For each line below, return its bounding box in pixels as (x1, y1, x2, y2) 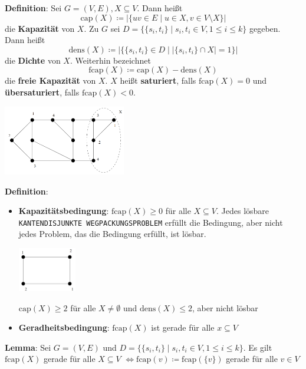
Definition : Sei (5, 2, 62, 14)
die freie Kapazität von (5, 74, 96, 87)
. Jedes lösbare (216, 205, 269, 217)
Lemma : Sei (5, 341, 51, 353)
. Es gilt (243, 341, 272, 353)
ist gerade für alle (151, 321, 215, 334)
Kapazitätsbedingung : (18, 205, 109, 217)
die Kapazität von (5, 22, 75, 34)
